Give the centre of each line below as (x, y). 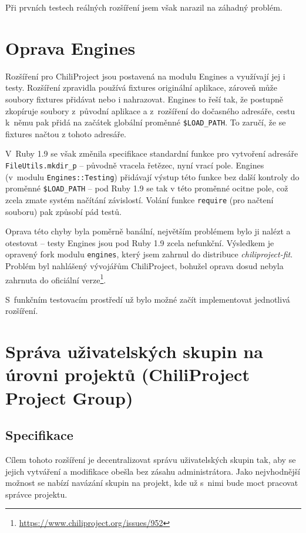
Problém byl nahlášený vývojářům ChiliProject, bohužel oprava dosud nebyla (144, 266)
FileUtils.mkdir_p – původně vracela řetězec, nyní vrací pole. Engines (135, 165)
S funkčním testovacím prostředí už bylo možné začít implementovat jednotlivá (148, 299)
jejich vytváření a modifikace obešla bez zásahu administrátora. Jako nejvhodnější (153, 471)
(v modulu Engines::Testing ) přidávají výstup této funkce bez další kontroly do (152, 176)
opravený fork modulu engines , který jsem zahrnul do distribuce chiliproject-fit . (149, 254)
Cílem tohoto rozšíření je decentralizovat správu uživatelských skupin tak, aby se (151, 459)
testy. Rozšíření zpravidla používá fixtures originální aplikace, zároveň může (142, 87)
